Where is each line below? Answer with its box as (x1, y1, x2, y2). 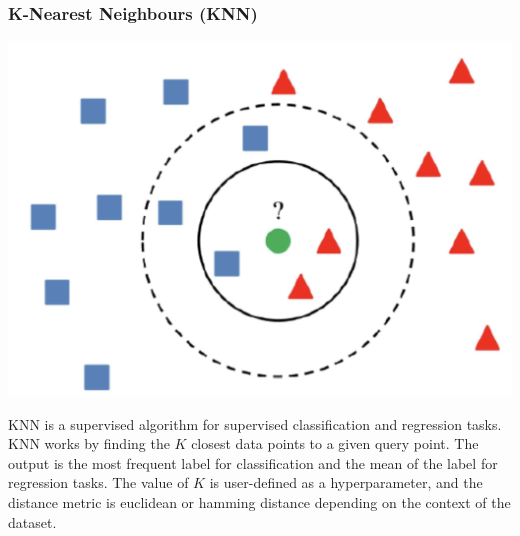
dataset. (8, 511, 57, 532)
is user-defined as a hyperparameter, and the (209, 472, 483, 493)
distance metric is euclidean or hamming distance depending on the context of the (8, 492, 511, 513)
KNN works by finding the (8, 433, 170, 454)
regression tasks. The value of (8, 472, 189, 493)
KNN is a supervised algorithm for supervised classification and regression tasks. (8, 413, 502, 434)
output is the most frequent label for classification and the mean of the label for (8, 452, 498, 473)
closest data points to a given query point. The (191, 433, 479, 454)
